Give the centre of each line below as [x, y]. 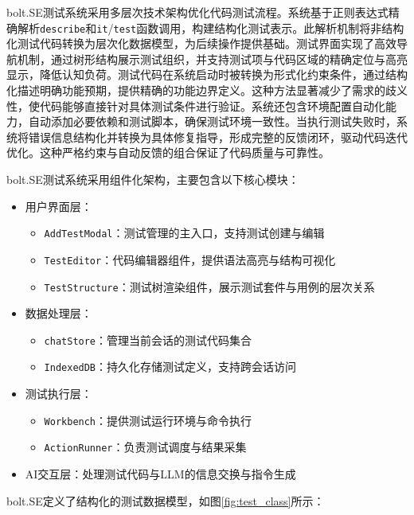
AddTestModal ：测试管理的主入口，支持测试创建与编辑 [184, 233]
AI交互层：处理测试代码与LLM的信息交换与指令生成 [160, 473]
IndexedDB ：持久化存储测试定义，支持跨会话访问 [170, 367]
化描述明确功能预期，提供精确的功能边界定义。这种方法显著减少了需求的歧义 [207, 90]
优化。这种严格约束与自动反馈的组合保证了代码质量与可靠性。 [168, 152]
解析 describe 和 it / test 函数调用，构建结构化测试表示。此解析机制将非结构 [211, 27]
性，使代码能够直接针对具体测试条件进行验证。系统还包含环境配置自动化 [196, 105]
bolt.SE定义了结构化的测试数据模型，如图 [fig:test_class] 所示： [166, 500]
